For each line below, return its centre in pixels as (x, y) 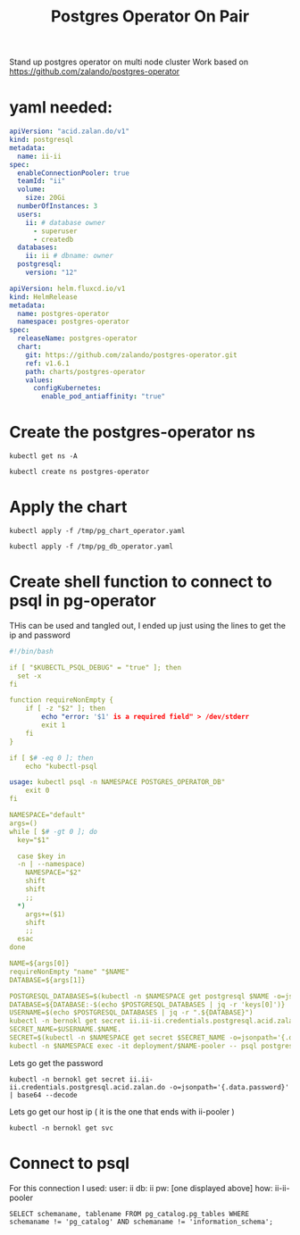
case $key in (42, 856)
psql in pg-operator (83, 601)
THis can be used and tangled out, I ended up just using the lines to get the (147, 625)
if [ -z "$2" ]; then (65, 709)
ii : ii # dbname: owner (70, 256)
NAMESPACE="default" (48, 815)
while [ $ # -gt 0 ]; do (54, 831)
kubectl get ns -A (43, 456)
